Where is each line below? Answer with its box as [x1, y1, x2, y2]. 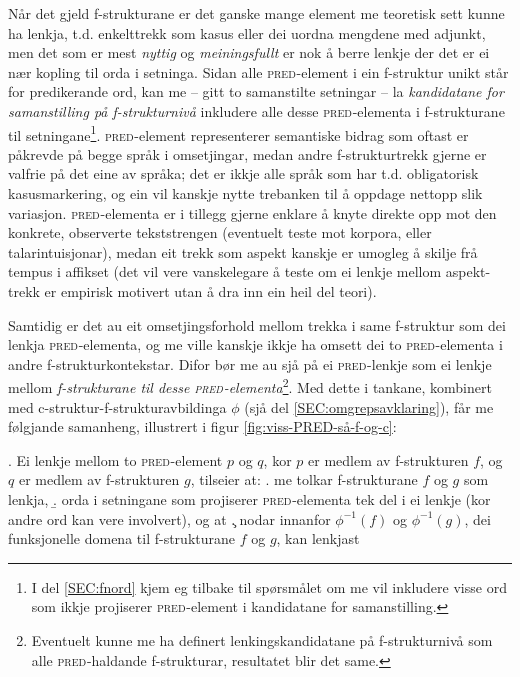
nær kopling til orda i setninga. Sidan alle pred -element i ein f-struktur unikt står [8, 61, 509, 82]
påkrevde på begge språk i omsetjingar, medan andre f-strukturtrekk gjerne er [8, 143, 487, 164]
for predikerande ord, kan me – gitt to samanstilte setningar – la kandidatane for [8, 81, 504, 102]
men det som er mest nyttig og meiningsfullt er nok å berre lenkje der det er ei [8, 42, 490, 63]
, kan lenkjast [276, 528, 360, 549]
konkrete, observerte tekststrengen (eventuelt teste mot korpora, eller [8, 222, 432, 243]
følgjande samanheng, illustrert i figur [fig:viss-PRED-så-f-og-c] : [8, 416, 397, 437]
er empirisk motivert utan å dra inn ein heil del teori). [44, 280, 377, 301]
